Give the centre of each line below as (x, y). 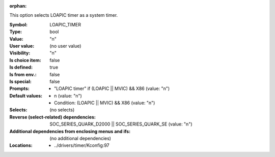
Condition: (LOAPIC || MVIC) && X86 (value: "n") (105, 103)
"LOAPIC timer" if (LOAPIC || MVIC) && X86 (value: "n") (112, 88)
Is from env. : (23, 74)
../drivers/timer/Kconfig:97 (82, 145)
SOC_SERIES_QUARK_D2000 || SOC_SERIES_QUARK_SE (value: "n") (121, 124)
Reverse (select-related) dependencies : (53, 117)
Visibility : (20, 53)
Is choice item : (25, 60)
